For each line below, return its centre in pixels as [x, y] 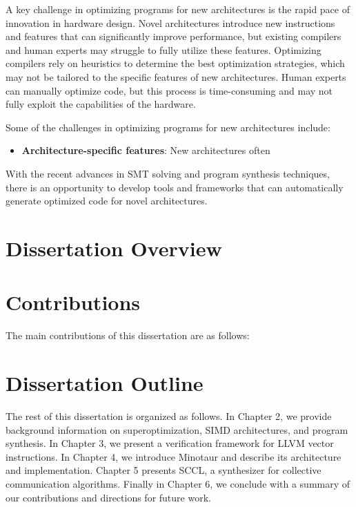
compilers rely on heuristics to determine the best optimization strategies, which [175, 63]
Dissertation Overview [114, 248]
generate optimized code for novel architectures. [107, 201]
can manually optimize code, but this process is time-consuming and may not [169, 90]
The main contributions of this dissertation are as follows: [128, 335]
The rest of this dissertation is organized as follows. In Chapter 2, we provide [169, 415]
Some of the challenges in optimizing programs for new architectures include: [168, 127]
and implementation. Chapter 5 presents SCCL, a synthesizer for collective [164, 470]
